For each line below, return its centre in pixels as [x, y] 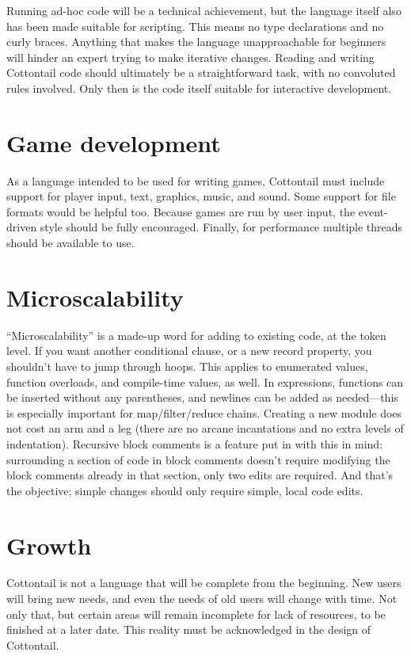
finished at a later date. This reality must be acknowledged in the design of [189, 629]
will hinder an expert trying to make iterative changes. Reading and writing [190, 57]
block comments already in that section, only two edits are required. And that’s [200, 475]
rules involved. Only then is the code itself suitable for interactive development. [199, 88]
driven [22, 227]
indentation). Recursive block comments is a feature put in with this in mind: [195, 443]
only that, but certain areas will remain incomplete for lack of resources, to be [196, 614]
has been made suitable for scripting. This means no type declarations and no [195, 26]
